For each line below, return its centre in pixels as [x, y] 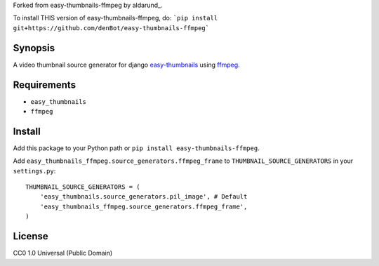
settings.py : [34, 171]
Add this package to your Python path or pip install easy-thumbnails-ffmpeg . [136, 148]
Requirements [45, 85]
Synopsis [34, 48]
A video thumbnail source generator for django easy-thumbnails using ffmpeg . [126, 65]
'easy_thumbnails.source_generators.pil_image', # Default [144, 197]
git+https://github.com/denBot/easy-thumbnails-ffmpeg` [111, 28]
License [31, 236]
